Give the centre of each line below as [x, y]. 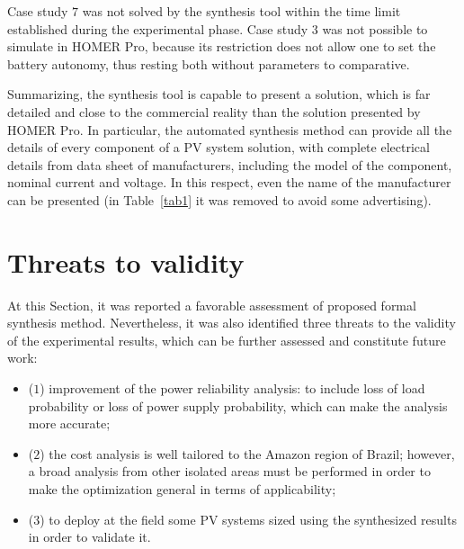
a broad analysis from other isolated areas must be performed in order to [229, 471]
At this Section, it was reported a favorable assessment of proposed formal [212, 305]
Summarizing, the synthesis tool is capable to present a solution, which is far [219, 94]
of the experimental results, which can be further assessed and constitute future [227, 340]
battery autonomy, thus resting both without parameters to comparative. [209, 63]
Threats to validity [126, 261]
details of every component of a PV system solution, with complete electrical [219, 147]
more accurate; [69, 423]
